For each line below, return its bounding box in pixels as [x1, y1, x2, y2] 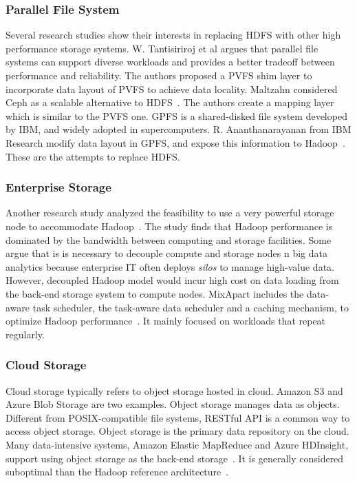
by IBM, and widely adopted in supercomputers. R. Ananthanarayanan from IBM [6, 122, 351, 136]
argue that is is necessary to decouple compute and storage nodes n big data [6, 246, 327, 260]
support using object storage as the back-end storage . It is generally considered [6, 451, 344, 465]
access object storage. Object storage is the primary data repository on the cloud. [6, 424, 349, 438]
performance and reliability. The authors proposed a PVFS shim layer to [6, 68, 312, 82]
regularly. [6, 327, 45, 341]
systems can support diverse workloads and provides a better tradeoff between [6, 54, 335, 69]
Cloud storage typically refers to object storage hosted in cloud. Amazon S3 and [6, 383, 343, 398]
